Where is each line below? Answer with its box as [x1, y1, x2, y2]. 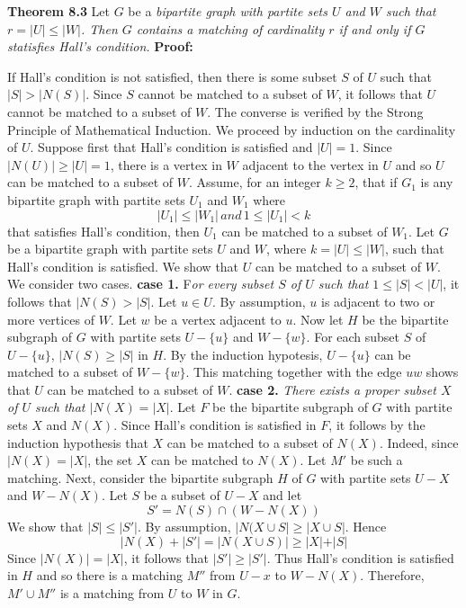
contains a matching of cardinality [136, 19, 325, 38]
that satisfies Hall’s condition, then [7, 221, 200, 240]
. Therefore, [360, 566, 425, 585]
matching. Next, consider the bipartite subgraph [7, 468, 273, 487]
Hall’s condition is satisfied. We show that [7, 256, 239, 275]
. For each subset [306, 327, 400, 346]
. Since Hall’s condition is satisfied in [113, 416, 317, 434]
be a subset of [143, 486, 220, 505]
